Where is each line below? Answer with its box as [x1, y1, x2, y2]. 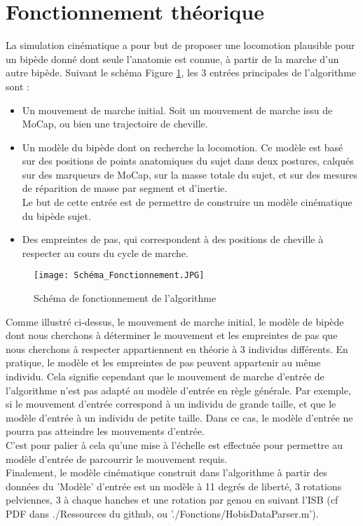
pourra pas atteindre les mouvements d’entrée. [6, 424, 205, 438]
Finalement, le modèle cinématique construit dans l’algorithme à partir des [6, 465, 327, 480]
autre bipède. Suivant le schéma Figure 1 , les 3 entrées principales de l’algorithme [6, 65, 357, 80]
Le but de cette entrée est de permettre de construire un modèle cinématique [22, 195, 352, 209]
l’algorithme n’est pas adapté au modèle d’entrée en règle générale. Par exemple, [6, 382, 351, 397]
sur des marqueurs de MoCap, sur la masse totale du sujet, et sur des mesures [22, 167, 357, 181]
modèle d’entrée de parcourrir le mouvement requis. [6, 451, 228, 466]
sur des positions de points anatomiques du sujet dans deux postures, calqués [22, 153, 354, 168]
